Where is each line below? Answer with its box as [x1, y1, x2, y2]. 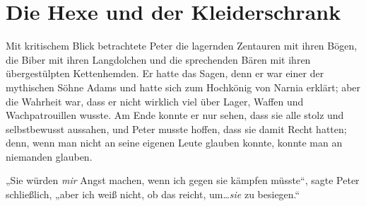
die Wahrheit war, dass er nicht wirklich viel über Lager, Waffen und [6, 93, 304, 108]
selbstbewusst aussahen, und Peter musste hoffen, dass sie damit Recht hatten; [6, 121, 347, 136]
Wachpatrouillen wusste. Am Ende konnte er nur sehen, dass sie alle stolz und [6, 108, 344, 122]
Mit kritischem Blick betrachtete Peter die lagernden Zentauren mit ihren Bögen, [6, 38, 358, 53]
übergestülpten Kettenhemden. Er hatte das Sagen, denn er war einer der [6, 66, 324, 81]
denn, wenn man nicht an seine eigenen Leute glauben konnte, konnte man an [6, 135, 343, 150]
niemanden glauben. [6, 149, 93, 164]
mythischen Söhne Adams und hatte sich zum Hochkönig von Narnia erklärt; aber [6, 79, 361, 94]
